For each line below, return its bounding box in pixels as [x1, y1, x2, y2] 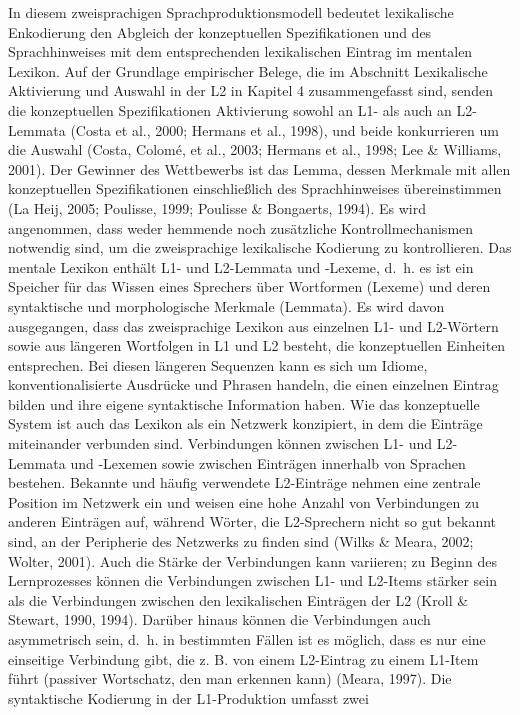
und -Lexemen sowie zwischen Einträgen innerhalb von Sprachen [70, 452, 466, 473]
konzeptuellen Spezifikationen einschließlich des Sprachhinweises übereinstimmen [8, 178, 502, 199]
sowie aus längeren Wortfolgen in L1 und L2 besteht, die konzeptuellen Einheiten [8, 335, 506, 356]
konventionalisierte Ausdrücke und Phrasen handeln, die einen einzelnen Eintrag [8, 374, 499, 395]
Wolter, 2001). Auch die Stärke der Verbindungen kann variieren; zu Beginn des [8, 550, 497, 571]
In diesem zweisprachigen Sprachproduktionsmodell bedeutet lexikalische [8, 2, 454, 22]
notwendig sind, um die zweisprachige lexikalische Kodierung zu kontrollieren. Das [8, 237, 512, 258]
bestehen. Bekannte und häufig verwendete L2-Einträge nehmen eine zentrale [8, 472, 481, 493]
